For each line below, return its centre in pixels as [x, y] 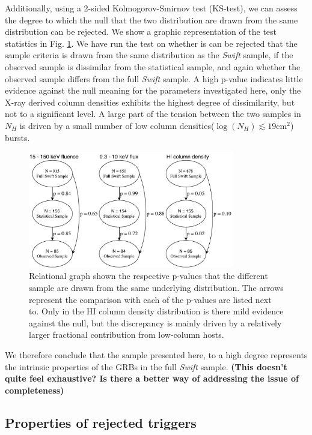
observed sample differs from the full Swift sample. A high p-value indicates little [154, 78]
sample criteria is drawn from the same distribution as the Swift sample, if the [149, 55]
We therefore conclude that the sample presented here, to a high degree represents [156, 354]
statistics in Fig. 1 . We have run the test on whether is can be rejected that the [151, 43]
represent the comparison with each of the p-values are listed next [150, 299]
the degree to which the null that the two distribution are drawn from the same [151, 19]
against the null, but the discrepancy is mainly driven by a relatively [155, 322]
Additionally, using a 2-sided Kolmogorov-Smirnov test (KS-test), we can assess [151, 8]
